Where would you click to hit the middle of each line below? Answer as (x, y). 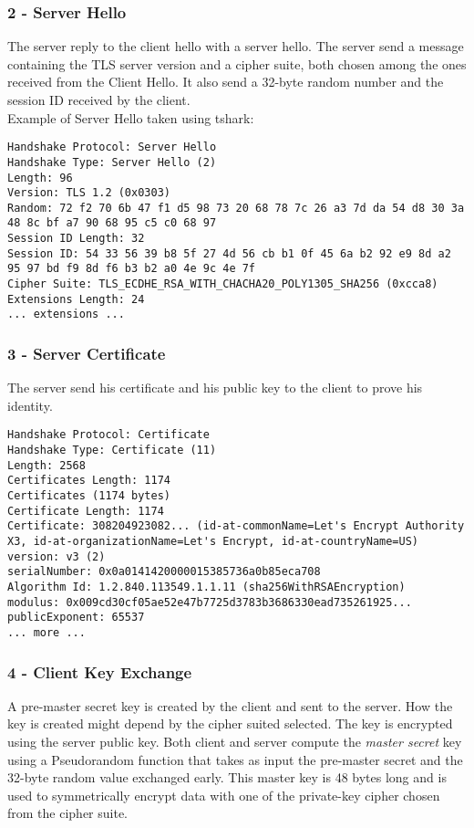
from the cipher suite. (67, 813)
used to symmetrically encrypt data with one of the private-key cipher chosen (224, 795)
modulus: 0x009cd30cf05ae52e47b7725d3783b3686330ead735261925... (210, 602)
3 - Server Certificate (87, 353)
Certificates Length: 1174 (89, 481)
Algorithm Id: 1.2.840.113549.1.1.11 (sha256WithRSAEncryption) (206, 587)
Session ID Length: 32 (76, 239)
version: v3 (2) (57, 556)
